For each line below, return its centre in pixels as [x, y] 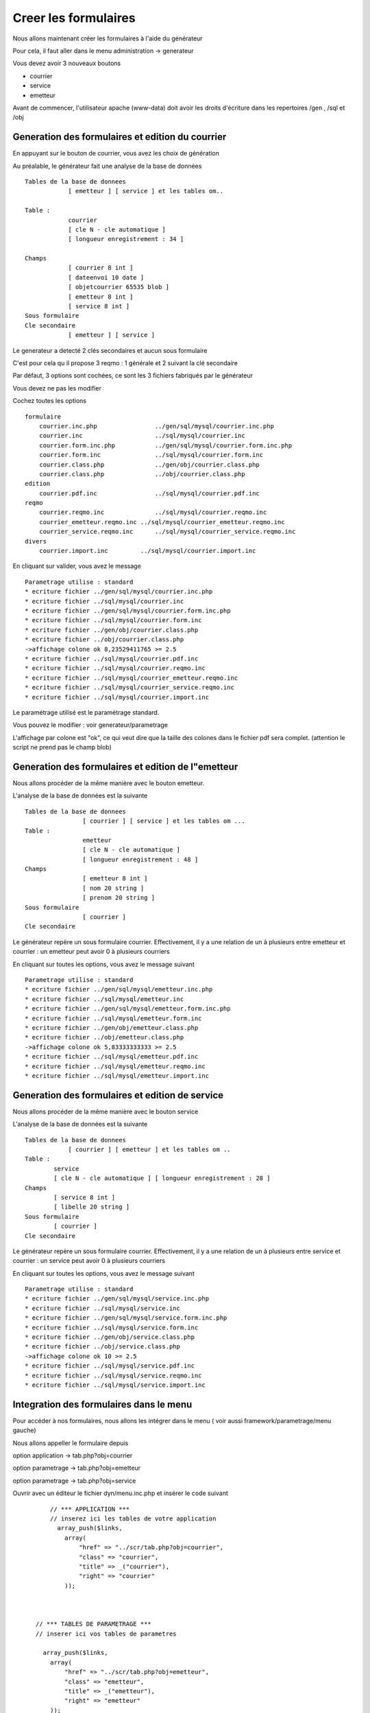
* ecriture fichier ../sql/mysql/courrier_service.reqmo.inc [129, 688]
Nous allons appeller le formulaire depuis [71, 1443]
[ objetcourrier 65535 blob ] [119, 287]
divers [36, 541]
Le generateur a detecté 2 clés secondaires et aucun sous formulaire [110, 350]
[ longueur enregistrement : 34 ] [126, 239]
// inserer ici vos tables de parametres [106, 1634]
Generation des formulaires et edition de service [118, 1095]
